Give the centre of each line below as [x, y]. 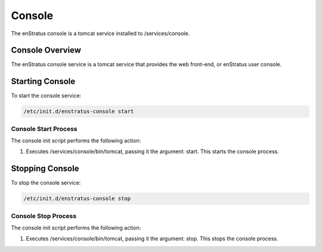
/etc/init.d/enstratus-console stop [77, 199]
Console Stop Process [44, 216]
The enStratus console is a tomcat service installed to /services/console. [100, 33]
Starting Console [43, 81]
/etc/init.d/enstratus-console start [79, 111]
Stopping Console [45, 169]
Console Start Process [44, 129]
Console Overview [46, 50]
